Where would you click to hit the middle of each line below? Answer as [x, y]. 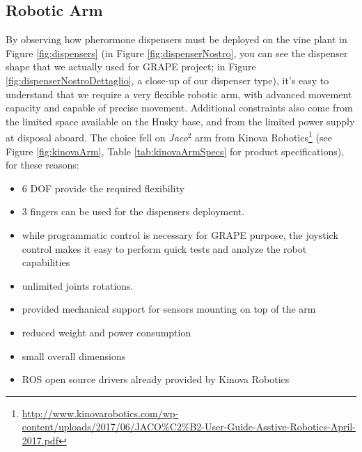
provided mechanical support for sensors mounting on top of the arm [169, 309]
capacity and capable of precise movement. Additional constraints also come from [179, 108]
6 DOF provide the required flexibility [103, 188]
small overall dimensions [74, 356]
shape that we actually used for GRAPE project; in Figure [131, 67]
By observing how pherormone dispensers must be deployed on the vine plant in [176, 39]
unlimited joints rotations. [78, 285]
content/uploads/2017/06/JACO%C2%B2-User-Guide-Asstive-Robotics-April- [189, 427]
